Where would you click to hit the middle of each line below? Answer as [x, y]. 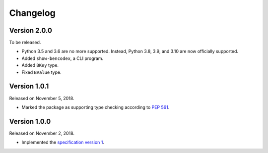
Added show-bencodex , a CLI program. [63, 58]
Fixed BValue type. [41, 72]
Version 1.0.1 [29, 86]
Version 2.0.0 [31, 30]
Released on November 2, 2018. [42, 133]
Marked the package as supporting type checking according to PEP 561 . [96, 107]
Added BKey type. [40, 65]
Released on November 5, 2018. [42, 98]
